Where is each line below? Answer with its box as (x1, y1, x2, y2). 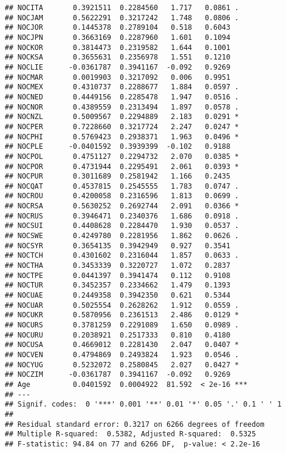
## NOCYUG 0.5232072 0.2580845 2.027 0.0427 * (5, 360, 239, 369)
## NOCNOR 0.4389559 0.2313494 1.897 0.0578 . (5, 102, 239, 111)
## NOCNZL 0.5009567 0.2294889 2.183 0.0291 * (5, 113, 239, 121)
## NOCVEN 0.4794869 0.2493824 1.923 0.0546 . (5, 350, 239, 359)
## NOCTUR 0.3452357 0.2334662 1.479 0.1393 (5, 281, 231, 290)
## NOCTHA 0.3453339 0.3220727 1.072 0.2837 (5, 261, 231, 270)
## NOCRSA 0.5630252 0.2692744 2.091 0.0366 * (5, 202, 239, 211)
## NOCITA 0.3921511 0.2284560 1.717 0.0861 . (5, 4, 239, 12)
